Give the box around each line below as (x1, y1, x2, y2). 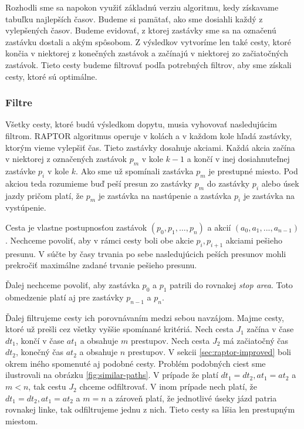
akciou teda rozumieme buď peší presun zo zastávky (5, 177, 192, 189)
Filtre (5, 95, 32, 110)
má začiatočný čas (223, 334, 288, 346)
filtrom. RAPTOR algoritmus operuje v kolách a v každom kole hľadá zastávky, (5, 129, 292, 141)
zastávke (5, 164, 36, 177)
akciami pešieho (225, 234, 282, 246)
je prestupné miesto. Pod (208, 164, 298, 177)
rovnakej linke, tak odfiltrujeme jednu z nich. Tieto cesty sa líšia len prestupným (5, 403, 295, 416)
